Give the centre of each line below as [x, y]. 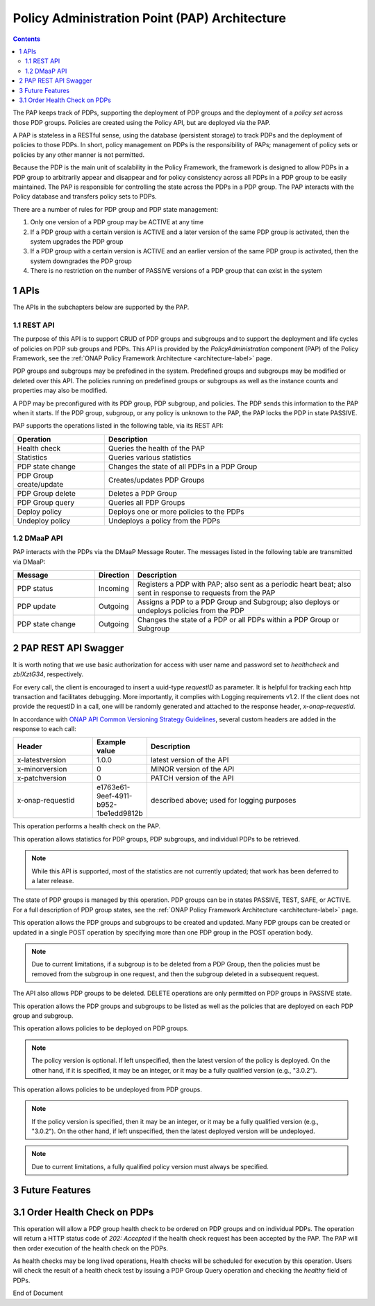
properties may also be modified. [60, 391]
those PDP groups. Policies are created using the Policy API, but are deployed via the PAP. [142, 122]
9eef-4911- [114, 796]
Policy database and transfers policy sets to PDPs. [85, 196]
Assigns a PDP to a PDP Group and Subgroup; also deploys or [238, 602]
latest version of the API [190, 760]
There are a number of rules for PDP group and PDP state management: [116, 209]
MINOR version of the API [192, 769]
